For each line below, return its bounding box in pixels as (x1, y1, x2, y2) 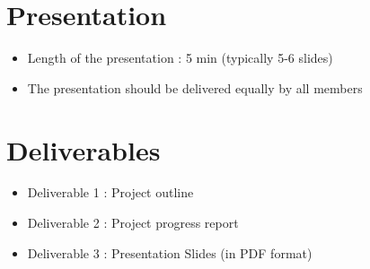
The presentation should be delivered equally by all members (27, 78, 363, 97)
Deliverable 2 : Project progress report (27, 213, 239, 232)
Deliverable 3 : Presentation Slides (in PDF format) (27, 243, 313, 262)
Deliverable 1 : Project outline (27, 183, 194, 202)
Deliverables (6, 131, 161, 168)
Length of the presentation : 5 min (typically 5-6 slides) (27, 48, 333, 67)
